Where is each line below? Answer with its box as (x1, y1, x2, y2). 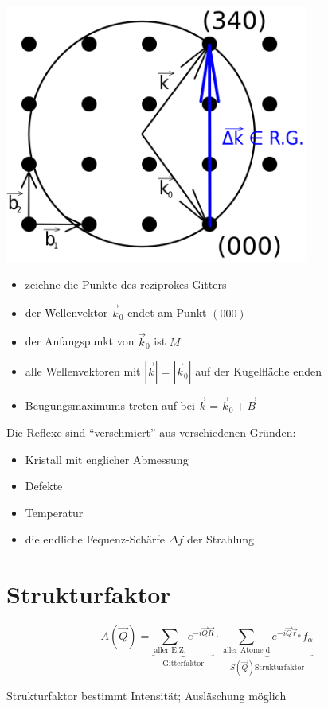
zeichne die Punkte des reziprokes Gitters (25, 275, 227, 292)
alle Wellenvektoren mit (25, 363, 141, 380)
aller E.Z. (154, 646, 186, 655)
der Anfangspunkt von (25, 333, 135, 349)
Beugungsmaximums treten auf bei (25, 397, 195, 414)
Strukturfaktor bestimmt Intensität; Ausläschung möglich (6, 687, 287, 703)
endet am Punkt (127, 304, 207, 321)
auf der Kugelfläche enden (195, 363, 322, 380)
